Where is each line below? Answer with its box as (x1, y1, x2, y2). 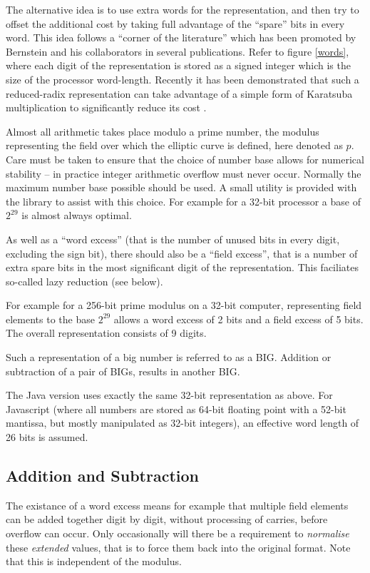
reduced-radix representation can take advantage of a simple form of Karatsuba (6, 86, 353, 101)
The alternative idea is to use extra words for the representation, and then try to (6, 2, 359, 16)
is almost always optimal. (21, 208, 132, 223)
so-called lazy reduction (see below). (6, 273, 163, 288)
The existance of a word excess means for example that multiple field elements (6, 497, 349, 512)
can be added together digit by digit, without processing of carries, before (6, 512, 328, 527)
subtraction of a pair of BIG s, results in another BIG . (6, 363, 240, 378)
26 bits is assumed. (6, 430, 88, 445)
